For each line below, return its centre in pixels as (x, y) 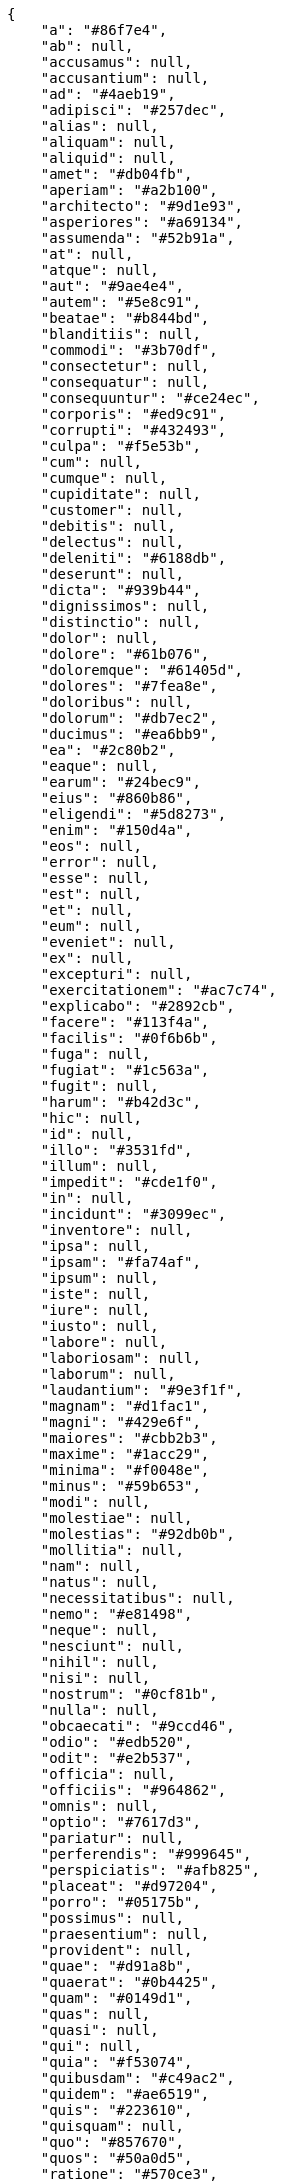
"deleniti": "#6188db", (133, 558)
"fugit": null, (99, 1086)
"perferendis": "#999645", (146, 1854)
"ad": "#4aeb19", (108, 94)
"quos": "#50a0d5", (116, 2158)
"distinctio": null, (120, 622)
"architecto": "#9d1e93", (142, 206)
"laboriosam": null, (120, 1358)
